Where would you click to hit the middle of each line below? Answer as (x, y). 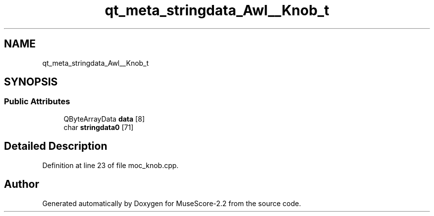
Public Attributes (37, 102)
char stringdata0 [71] (99, 127)
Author (22, 184)
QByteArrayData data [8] (104, 119)
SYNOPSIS (31, 82)
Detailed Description (56, 146)
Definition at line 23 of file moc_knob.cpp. (110, 165)
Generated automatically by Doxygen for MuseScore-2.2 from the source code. (172, 203)
